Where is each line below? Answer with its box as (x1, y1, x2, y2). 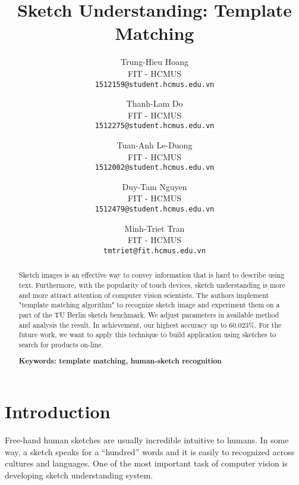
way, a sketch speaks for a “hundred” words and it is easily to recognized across (5, 445, 295, 458)
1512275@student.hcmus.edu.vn (95, 122, 215, 130)
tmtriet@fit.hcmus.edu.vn (103, 246, 206, 255)
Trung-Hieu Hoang (120, 55, 188, 68)
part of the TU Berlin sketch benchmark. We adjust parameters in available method (18, 309, 279, 319)
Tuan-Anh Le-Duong (117, 139, 193, 151)
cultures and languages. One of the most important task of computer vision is (5, 457, 288, 470)
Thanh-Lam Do (126, 97, 183, 110)
